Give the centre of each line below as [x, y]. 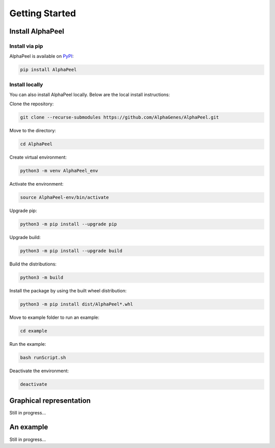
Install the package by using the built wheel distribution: [68, 291]
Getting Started [43, 13]
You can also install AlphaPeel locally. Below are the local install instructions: [90, 95]
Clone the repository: [32, 104]
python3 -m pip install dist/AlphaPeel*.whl [77, 304]
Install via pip [26, 46]
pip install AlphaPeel [48, 70]
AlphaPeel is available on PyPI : [42, 56]
